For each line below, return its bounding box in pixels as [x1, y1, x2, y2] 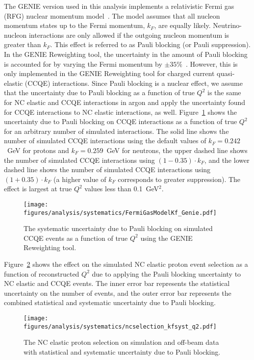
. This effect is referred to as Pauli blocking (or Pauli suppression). [50, 39, 251, 50]
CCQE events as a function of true [24, 232, 128, 243]
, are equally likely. [154, 20, 211, 30]
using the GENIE [140, 232, 193, 243]
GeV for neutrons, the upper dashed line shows [106, 145, 248, 155]
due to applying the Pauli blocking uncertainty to [92, 268, 241, 279]
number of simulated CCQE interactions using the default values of [4, 135, 206, 146]
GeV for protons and [7, 145, 69, 155]
